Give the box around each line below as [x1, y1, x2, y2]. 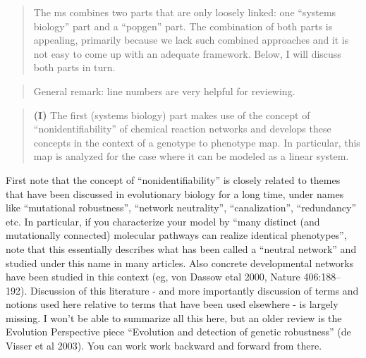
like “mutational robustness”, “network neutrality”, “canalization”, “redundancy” [6, 200, 357, 215]
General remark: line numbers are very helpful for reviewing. [33, 83, 295, 98]
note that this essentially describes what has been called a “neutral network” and [6, 241, 357, 256]
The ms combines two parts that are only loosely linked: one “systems [33, 5, 336, 19]
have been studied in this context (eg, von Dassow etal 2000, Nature [6, 269, 300, 284]
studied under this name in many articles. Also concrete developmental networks [6, 255, 354, 270]
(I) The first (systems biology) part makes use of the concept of [33, 107, 310, 122]
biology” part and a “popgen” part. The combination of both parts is [33, 18, 333, 33]
